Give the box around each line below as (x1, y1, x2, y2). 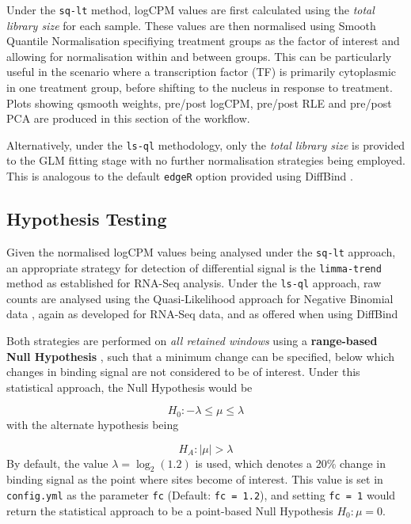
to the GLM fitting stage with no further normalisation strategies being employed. (6, 152, 405, 169)
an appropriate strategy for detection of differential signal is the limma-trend (6, 259, 382, 275)
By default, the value (6, 454, 108, 471)
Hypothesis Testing (6, 207, 167, 231)
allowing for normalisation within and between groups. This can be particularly (6, 47, 392, 64)
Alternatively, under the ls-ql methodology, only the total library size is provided (6, 136, 405, 153)
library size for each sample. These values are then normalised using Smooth (6, 17, 376, 33)
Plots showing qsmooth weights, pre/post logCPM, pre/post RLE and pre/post (6, 94, 392, 111)
